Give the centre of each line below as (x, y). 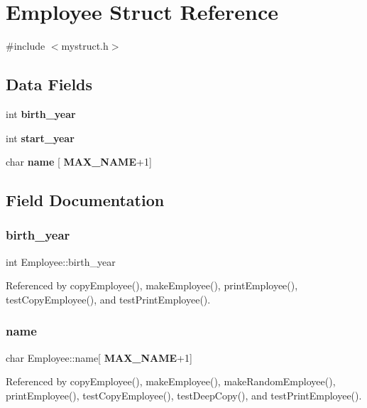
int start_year (40, 138)
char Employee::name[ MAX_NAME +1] (99, 357)
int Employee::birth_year (61, 261)
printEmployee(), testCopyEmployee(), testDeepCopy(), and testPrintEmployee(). (184, 395)
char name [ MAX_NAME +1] (79, 162)
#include (26, 46)
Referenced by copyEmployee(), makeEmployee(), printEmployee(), (152, 285)
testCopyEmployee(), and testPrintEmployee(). (108, 299)
